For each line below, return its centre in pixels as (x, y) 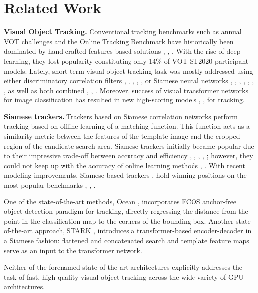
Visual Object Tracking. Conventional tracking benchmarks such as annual (123, 32)
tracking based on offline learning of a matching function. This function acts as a (127, 126)
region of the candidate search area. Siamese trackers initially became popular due (129, 146)
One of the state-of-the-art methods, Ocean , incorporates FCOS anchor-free (120, 201)
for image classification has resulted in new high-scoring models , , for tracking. (124, 100)
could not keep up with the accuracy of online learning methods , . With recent (125, 165)
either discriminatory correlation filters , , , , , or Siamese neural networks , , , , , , (129, 80)
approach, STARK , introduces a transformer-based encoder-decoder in (143, 231)
